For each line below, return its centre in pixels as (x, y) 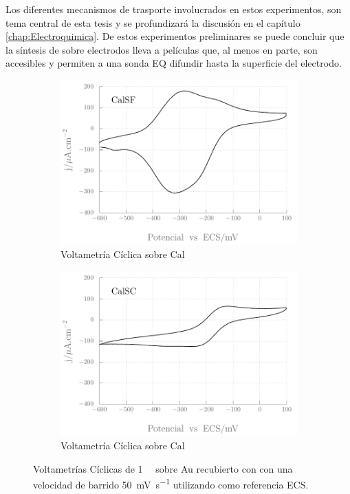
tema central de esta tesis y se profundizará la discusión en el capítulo (153, 22)
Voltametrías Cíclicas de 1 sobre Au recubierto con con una (163, 468)
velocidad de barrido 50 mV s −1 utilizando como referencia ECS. (171, 483)
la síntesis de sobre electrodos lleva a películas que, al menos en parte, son (162, 49)
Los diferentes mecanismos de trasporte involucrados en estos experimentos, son (174, 9)
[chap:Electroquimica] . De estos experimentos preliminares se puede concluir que (175, 36)
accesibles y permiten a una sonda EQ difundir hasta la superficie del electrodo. (174, 63)
